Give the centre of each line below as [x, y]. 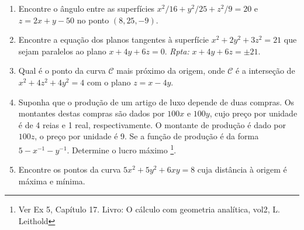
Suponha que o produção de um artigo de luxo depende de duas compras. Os [156, 102]
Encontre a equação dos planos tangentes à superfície [114, 40]
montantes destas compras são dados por [91, 113]
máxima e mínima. [52, 181]
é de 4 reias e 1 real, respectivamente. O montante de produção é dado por [152, 124]
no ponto [93, 20]
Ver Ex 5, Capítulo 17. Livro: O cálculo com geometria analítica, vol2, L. [149, 209]
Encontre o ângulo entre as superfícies [87, 8]
